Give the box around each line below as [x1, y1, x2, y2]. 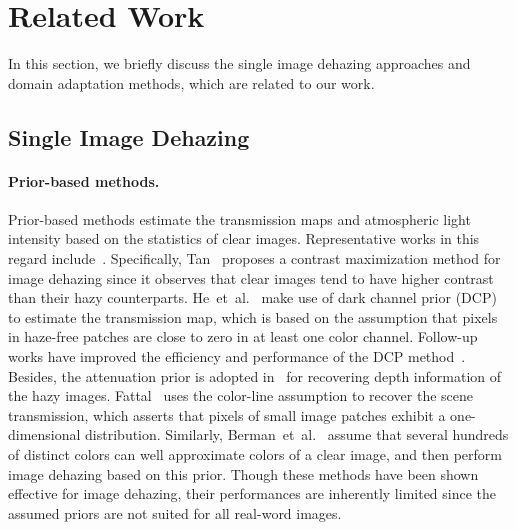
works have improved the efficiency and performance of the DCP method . [8, 346, 466, 367]
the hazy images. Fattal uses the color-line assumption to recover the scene [8, 385, 474, 406]
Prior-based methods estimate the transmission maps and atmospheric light [8, 208, 471, 229]
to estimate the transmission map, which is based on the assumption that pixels [8, 306, 498, 327]
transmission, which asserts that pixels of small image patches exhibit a [8, 404, 446, 425]
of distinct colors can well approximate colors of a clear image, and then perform [8, 444, 502, 465]
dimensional [8, 424, 81, 445]
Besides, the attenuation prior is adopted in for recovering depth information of [8, 365, 502, 386]
